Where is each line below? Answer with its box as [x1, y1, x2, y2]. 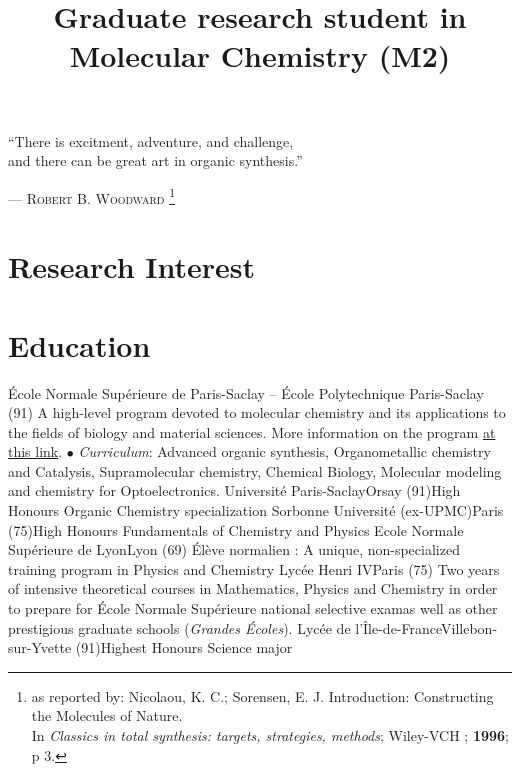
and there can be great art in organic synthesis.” [8, 150, 303, 171]
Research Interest [8, 246, 256, 287]
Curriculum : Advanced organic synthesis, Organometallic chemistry [78, 441, 491, 462]
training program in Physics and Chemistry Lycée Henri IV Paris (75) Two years [8, 558, 500, 579]
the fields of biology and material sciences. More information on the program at [8, 421, 496, 442]
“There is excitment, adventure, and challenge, [8, 130, 294, 151]
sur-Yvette [8, 637, 72, 658]
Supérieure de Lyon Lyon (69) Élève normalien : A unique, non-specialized [8, 539, 460, 560]
